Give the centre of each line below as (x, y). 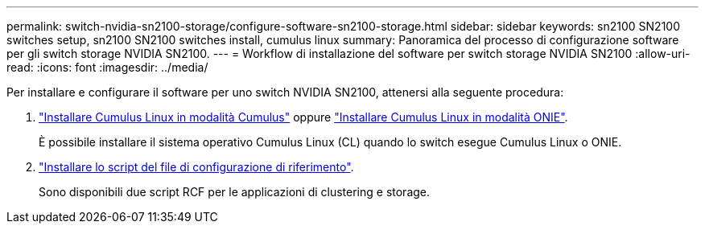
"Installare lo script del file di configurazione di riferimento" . (196, 167)
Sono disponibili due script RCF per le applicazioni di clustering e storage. (235, 192)
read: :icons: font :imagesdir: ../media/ (107, 67)
